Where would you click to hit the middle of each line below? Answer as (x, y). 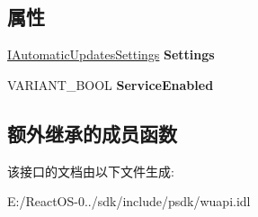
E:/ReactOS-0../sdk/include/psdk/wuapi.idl (129, 201)
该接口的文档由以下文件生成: (91, 171)
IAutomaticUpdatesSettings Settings (111, 54)
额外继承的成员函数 (92, 133)
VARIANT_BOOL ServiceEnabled (111, 84)
